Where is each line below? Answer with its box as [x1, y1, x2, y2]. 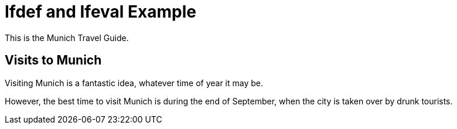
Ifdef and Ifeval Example [5, 2, 196, 22]
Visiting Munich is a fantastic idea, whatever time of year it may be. [5, 77, 264, 88]
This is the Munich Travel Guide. [5, 32, 129, 43]
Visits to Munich [5, 53, 102, 68]
